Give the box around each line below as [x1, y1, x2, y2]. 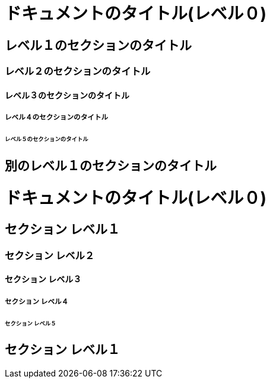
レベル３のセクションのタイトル [5, 90, 129, 100]
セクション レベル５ [5, 320, 56, 327]
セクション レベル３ [5, 274, 82, 285]
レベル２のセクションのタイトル [5, 65, 151, 78]
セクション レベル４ [5, 297, 69, 306]
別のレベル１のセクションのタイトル [5, 158, 217, 173]
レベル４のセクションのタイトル [5, 113, 109, 122]
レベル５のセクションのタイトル [5, 136, 88, 143]
